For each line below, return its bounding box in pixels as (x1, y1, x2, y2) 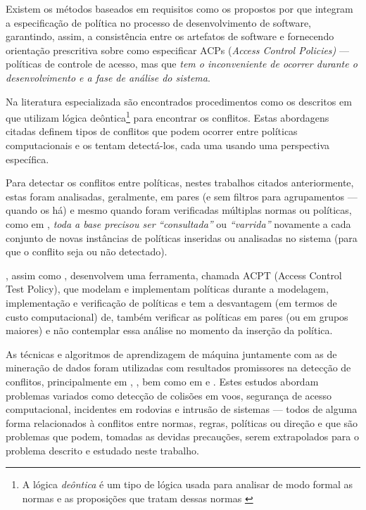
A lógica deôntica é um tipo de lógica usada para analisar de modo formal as (22, 477, 353, 492)
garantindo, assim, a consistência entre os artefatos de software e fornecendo (6, 29, 334, 44)
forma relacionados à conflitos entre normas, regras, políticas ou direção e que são (6, 415, 358, 430)
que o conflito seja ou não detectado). (6, 244, 168, 259)
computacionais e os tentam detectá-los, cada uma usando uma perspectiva (6, 138, 330, 152)
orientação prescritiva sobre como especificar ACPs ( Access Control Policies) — (6, 42, 349, 57)
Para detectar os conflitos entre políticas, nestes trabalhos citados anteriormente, (6, 175, 354, 190)
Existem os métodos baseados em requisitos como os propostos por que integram (6, 1, 353, 15)
